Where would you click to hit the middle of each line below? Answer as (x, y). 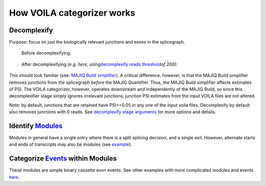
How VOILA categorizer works (72, 13)
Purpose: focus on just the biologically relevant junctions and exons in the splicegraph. (97, 42)
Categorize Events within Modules (63, 159)
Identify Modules (36, 126)
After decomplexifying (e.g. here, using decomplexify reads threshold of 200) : (99, 64)
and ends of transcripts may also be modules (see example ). (71, 144)
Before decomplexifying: (46, 53)
